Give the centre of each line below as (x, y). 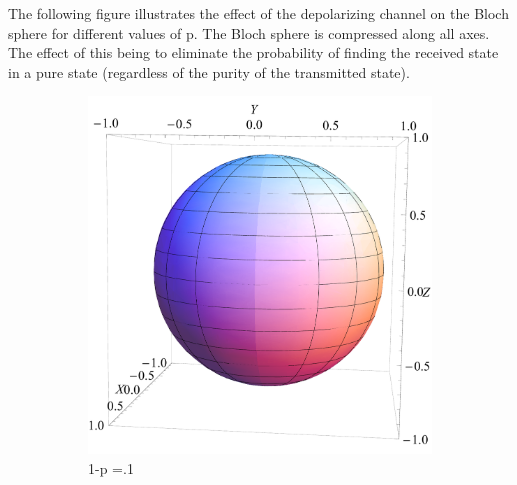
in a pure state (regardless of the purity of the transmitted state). (209, 71)
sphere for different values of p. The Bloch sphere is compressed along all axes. (249, 32)
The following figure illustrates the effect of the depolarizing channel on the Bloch (258, 13)
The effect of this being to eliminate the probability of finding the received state (253, 52)
